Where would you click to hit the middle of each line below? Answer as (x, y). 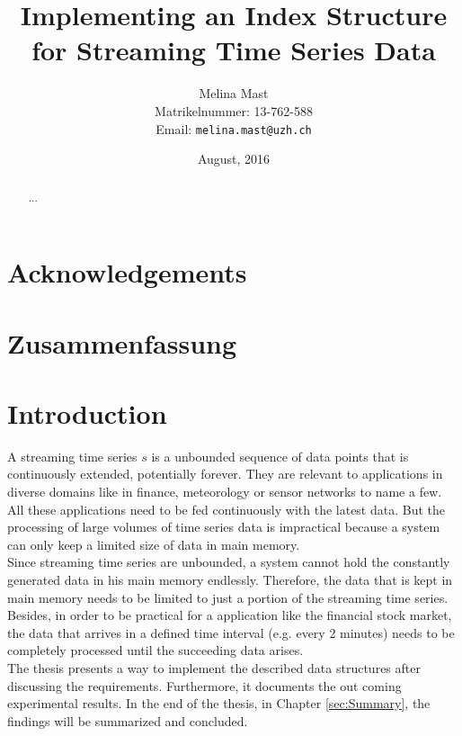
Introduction (87, 413)
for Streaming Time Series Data (234, 50)
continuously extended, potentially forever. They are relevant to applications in (225, 474)
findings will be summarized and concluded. (128, 720)
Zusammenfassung (122, 342)
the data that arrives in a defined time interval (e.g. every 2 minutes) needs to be (231, 632)
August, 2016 (234, 159)
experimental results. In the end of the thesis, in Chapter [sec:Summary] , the (219, 703)
